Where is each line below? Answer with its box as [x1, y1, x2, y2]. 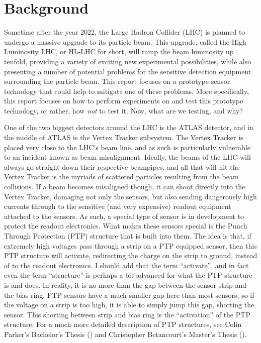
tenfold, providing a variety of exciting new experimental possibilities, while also [4, 56, 251, 66]
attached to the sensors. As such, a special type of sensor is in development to [4, 210, 244, 221]
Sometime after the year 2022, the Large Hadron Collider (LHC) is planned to [4, 27, 245, 37]
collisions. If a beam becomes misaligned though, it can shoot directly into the [4, 181, 245, 192]
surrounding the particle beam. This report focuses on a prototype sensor [4, 76, 230, 86]
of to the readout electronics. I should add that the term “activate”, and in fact [4, 260, 249, 270]
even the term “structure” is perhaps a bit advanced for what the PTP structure [4, 270, 252, 280]
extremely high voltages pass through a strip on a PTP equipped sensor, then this [4, 240, 257, 251]
